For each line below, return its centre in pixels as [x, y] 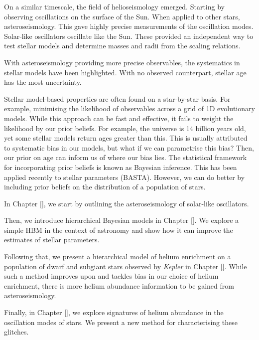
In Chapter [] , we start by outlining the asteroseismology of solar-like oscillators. [127, 203]
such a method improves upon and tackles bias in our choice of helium [111, 276]
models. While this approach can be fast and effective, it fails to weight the [119, 118]
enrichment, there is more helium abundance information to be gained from [119, 285]
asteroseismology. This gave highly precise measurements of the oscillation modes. [129, 26]
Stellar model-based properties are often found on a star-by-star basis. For [117, 98]
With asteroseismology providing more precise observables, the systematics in [122, 62]
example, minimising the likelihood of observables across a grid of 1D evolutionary [129, 108]
